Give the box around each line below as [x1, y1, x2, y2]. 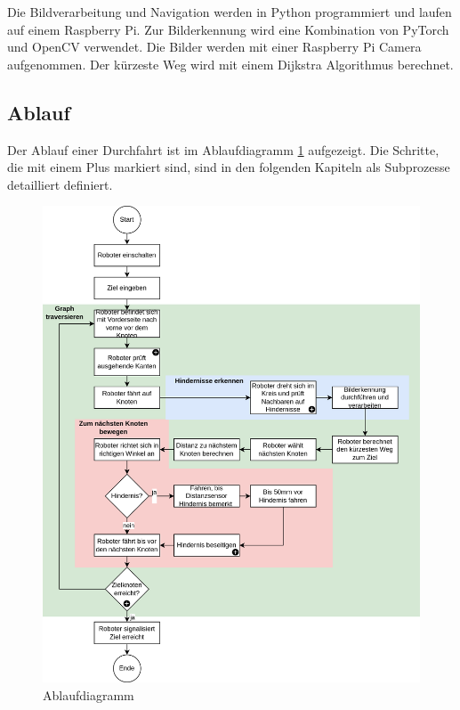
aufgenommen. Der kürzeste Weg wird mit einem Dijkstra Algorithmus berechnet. [7, 54, 454, 73]
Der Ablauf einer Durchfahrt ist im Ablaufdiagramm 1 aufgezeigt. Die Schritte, [7, 140, 440, 159]
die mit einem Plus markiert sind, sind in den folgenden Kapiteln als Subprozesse [7, 158, 450, 176]
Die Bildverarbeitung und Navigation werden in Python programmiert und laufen [7, 3, 452, 20]
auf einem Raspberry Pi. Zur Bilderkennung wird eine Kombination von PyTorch [7, 20, 449, 38]
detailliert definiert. [7, 175, 113, 193]
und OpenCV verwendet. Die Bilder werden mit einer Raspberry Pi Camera [7, 37, 422, 56]
